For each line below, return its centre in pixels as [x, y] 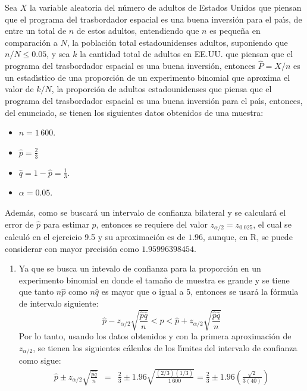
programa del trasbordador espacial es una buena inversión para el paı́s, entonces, [154, 100]
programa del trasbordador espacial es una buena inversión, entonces [130, 66]
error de [19, 224]
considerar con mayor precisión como [72, 248]
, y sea [58, 54]
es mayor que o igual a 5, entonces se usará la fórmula [200, 291]
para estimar [66, 224]
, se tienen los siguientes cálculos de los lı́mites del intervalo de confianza [165, 347]
